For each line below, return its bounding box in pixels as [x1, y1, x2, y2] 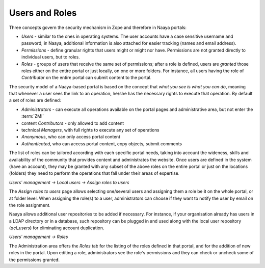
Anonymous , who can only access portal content [21, 134, 120, 140]
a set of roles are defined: [9, 97, 61, 103]
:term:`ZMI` [21, 113, 44, 119]
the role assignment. [9, 202, 51, 208]
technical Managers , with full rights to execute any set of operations [21, 127, 159, 133]
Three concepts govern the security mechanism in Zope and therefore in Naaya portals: [9, 25, 186, 30]
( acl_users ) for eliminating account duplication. [9, 225, 104, 231]
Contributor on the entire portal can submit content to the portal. [21, 75, 152, 80]
